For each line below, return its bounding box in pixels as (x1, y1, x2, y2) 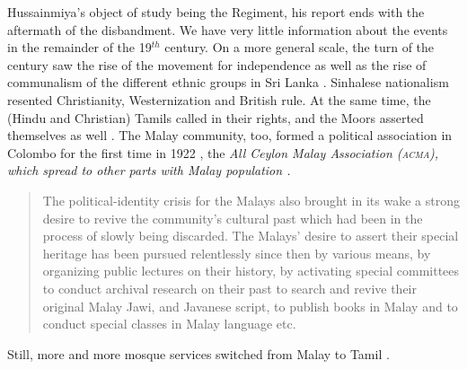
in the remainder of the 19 (7, 38, 152, 57)
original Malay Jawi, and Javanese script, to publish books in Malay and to (42, 296, 458, 315)
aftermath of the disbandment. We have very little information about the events (7, 20, 448, 39)
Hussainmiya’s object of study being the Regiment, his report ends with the (7, 3, 425, 21)
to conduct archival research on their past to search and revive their (42, 278, 418, 297)
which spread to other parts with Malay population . (7, 161, 291, 180)
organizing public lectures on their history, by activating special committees (42, 261, 460, 280)
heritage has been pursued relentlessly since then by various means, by (42, 243, 431, 262)
